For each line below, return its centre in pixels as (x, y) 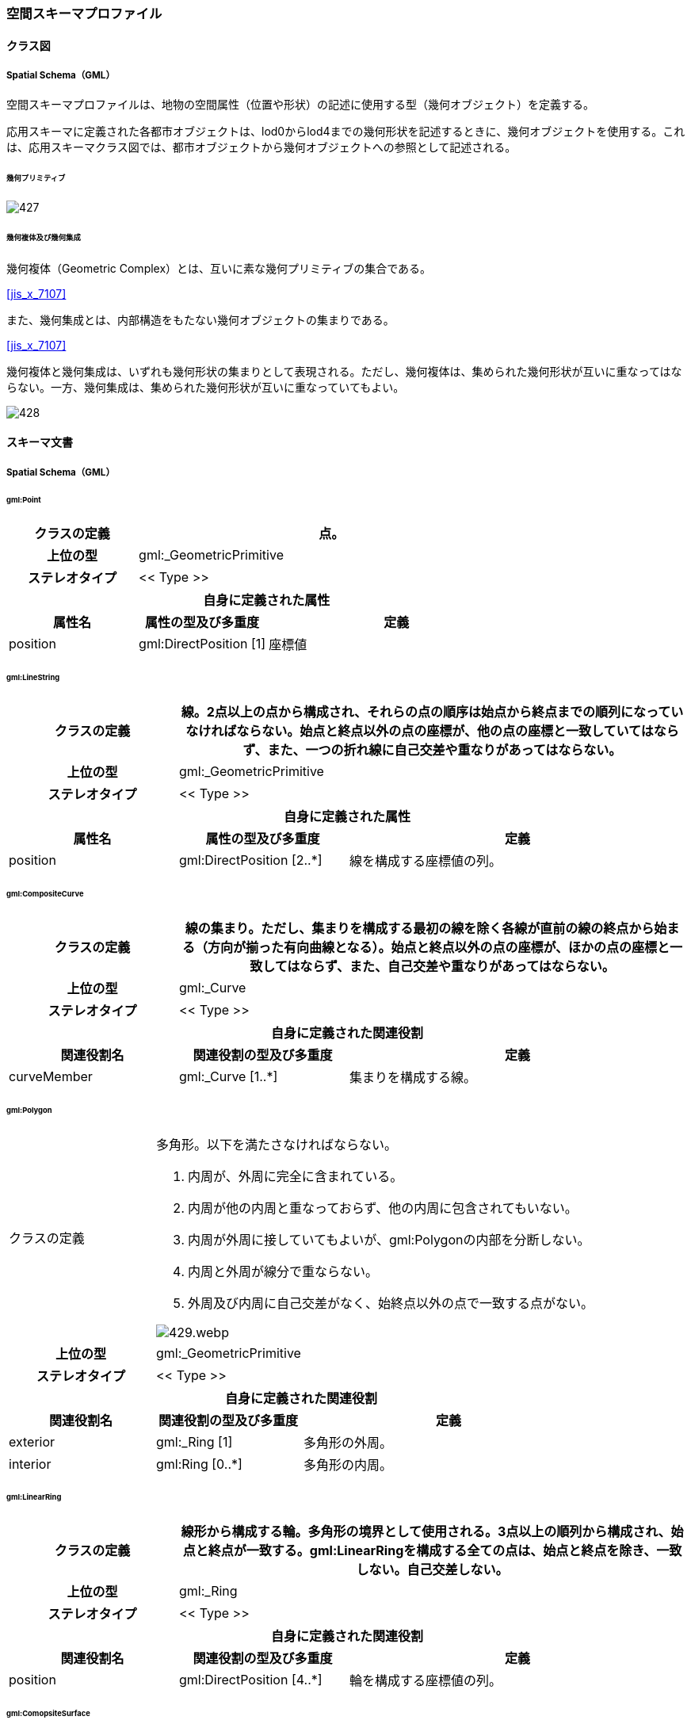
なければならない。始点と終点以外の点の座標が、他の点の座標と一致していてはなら (432, 731)
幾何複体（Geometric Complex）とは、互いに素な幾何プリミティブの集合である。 (219, 268)
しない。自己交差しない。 (432, 1570)
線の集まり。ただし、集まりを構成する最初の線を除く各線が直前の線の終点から (420, 928)
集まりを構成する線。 (413, 1077)
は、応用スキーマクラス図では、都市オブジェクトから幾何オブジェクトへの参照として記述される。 (262, 147)
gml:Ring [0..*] (199, 1464)
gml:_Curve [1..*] (229, 1076)
